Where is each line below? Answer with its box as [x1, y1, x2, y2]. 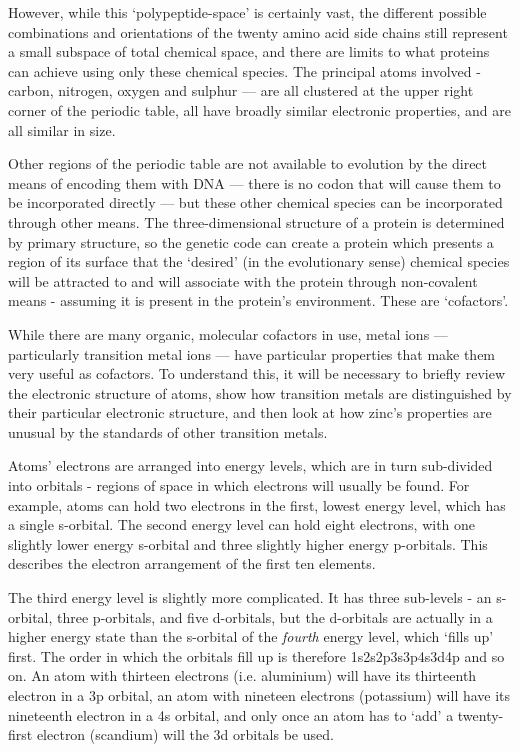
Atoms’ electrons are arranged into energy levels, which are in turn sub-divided [8, 455, 493, 476]
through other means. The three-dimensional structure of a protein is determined [8, 211, 505, 232]
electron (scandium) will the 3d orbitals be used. [36, 724, 334, 745]
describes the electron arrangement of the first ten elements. [8, 553, 376, 574]
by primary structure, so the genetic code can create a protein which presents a [8, 231, 494, 252]
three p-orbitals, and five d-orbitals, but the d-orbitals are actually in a [57, 606, 493, 627]
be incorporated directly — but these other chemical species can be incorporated [8, 192, 503, 213]
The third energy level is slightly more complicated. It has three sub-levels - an [8, 587, 492, 608]
